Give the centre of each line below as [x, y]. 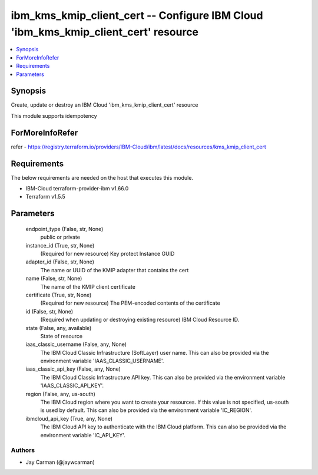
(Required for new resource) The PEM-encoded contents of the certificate [130, 303]
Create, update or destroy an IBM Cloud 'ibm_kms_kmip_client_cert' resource [105, 105]
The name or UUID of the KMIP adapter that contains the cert [115, 270]
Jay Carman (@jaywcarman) [60, 462]
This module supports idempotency [54, 116]
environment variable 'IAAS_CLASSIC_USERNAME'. [102, 361]
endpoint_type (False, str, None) [64, 229]
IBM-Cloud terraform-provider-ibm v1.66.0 [77, 189]
